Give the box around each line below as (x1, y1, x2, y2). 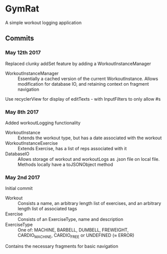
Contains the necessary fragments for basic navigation (5, 243, 118, 249)
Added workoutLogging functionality (5, 120, 81, 126)
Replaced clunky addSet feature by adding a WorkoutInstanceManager (5, 61, 151, 67)
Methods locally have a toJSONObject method (17, 161, 113, 167)
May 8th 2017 (5, 108, 39, 115)
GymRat (5, 3, 39, 15)
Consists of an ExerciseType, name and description (17, 216, 123, 222)
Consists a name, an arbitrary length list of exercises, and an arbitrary (17, 200, 161, 206)
